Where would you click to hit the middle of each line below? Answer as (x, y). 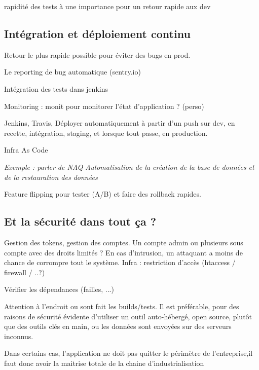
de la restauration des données (51, 177)
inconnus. (19, 336)
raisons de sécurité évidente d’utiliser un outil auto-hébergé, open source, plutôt (128, 316)
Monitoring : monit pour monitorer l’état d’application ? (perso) (104, 106)
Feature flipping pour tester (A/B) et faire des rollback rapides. (103, 194)
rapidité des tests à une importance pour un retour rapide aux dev (107, 6)
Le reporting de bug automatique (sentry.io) (72, 72)
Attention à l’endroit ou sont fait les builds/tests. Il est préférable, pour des (122, 306)
